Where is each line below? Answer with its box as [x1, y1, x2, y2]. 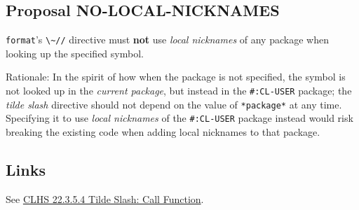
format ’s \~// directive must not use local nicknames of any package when [6, 32, 329, 47]
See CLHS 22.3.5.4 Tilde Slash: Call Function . [6, 191, 204, 206]
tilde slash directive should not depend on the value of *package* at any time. [6, 97, 342, 111]
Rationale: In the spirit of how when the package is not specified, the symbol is [6, 69, 346, 84]
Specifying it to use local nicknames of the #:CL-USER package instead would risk [6, 111, 353, 125]
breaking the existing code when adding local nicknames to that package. [6, 125, 320, 139]
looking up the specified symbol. [6, 45, 144, 60]
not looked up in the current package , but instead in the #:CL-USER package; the [6, 83, 352, 98]
